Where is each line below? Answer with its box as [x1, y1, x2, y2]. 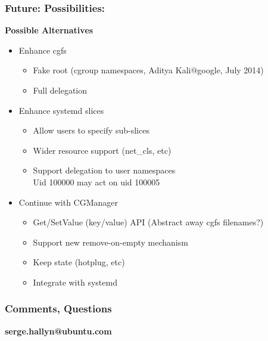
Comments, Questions [5, 301, 112, 316]
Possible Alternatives [5, 24, 94, 36]
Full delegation [33, 84, 88, 96]
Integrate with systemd [33, 275, 117, 288]
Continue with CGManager [18, 196, 119, 208]
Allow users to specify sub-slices [33, 124, 149, 137]
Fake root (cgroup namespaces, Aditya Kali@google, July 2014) [33, 64, 264, 76]
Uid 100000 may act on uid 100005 [33, 175, 160, 188]
